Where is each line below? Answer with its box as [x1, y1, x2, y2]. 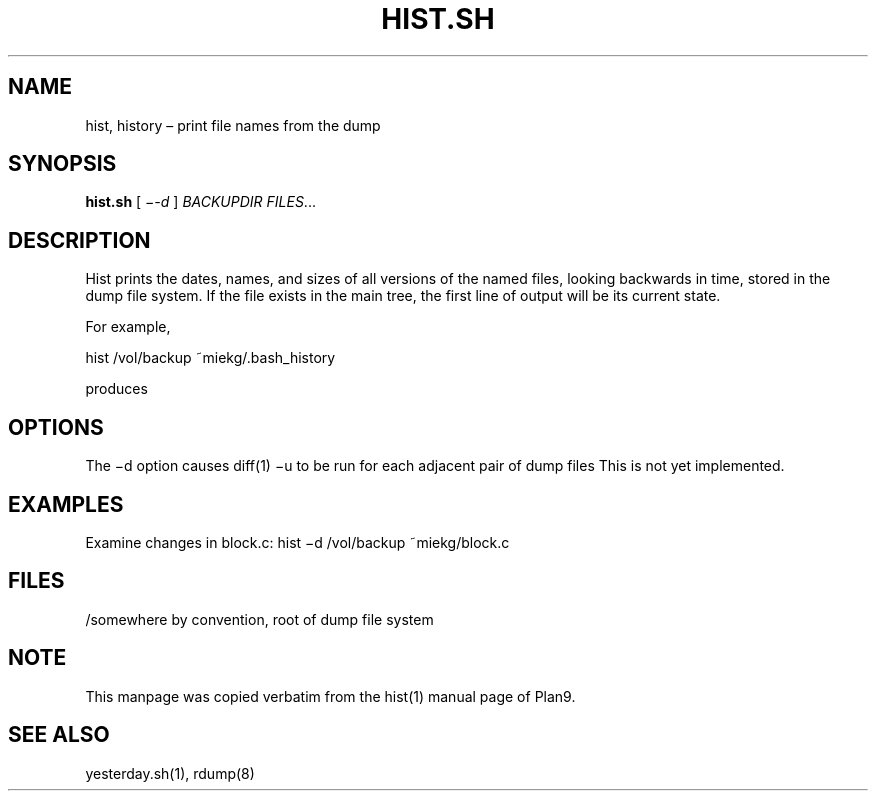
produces [85, 380, 148, 398]
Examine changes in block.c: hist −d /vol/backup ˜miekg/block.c [85, 533, 510, 551]
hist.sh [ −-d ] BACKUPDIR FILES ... [85, 193, 316, 211]
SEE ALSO [8, 722, 110, 748]
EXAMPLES [8, 491, 124, 517]
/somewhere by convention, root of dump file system [85, 610, 434, 628]
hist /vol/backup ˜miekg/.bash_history [85, 349, 336, 367]
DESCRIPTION [8, 227, 151, 253]
